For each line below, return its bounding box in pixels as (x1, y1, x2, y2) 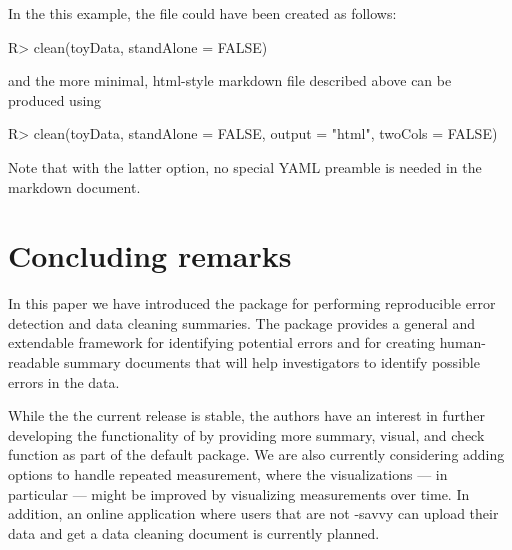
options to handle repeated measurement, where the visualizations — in (8, 464, 448, 485)
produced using (8, 89, 102, 110)
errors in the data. (8, 371, 120, 392)
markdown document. (8, 176, 141, 197)
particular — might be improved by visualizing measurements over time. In (8, 483, 470, 504)
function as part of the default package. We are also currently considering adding (8, 444, 505, 465)
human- (439, 332, 487, 353)
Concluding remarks (8, 235, 292, 276)
